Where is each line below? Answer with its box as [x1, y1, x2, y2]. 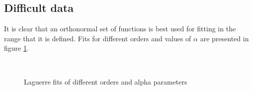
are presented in [200, 33, 249, 43]
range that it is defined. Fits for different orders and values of [4, 33, 191, 43]
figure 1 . [4, 43, 29, 53]
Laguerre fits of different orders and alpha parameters [24, 76, 187, 87]
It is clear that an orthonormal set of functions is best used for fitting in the [4, 23, 236, 34]
